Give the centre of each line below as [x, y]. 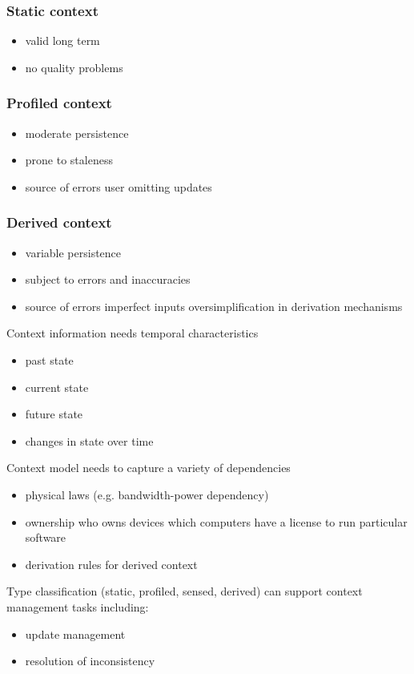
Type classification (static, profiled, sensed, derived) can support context [185, 591]
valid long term [62, 40]
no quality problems [74, 67]
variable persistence [73, 252]
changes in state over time [89, 440]
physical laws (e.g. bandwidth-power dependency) [147, 494]
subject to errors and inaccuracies [108, 279]
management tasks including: [78, 606]
